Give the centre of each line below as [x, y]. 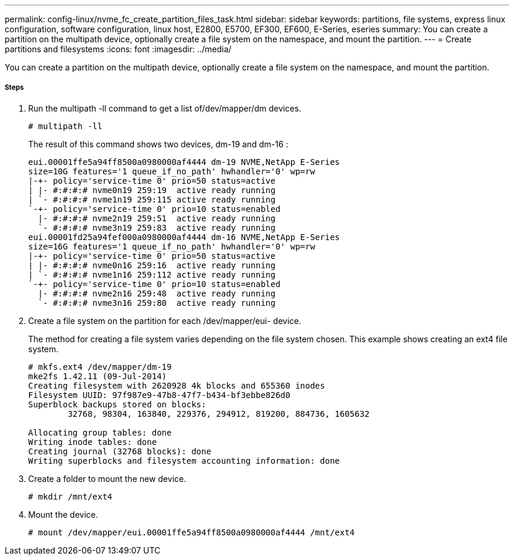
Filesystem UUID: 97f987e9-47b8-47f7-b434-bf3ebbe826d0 [159, 395]
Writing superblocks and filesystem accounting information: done [184, 461]
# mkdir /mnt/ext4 [70, 496]
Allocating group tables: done [100, 432]
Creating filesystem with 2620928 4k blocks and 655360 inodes [177, 385]
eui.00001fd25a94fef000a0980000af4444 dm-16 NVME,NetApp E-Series [184, 237]
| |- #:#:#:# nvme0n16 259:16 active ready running [152, 265]
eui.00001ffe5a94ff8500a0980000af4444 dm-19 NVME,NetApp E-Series [184, 162]
